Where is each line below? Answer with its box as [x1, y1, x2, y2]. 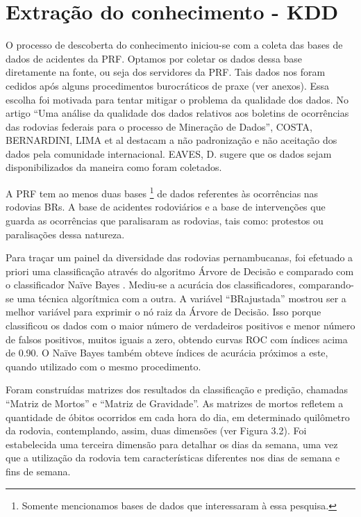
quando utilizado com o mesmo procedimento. [6, 359, 201, 373]
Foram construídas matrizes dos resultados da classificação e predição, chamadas [6, 382, 348, 397]
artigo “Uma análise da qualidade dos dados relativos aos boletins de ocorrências [6, 106, 349, 120]
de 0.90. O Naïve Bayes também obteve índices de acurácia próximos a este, [6, 345, 328, 360]
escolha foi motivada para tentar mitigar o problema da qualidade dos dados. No [6, 92, 349, 106]
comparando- [299, 277, 354, 292]
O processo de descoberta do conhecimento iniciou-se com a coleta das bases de [6, 38, 343, 52]
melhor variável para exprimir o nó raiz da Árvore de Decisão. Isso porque [6, 304, 321, 319]
